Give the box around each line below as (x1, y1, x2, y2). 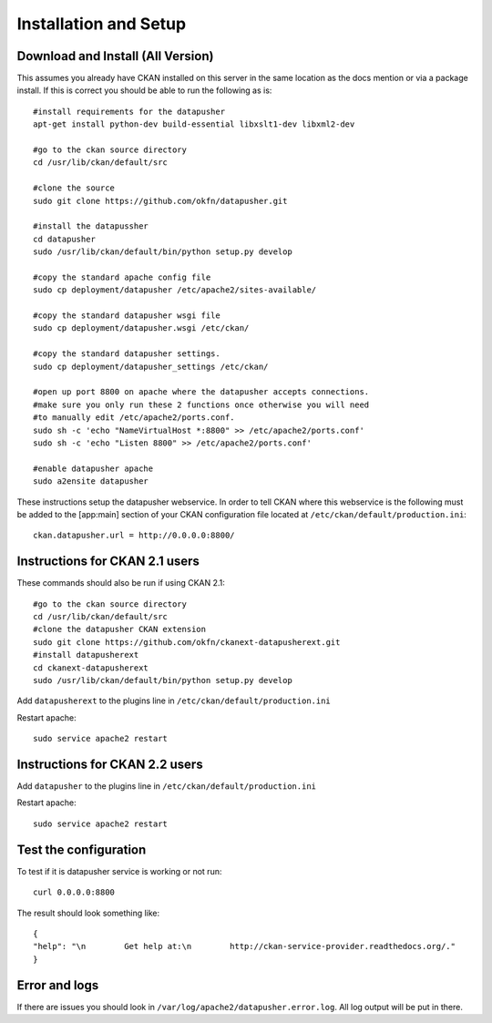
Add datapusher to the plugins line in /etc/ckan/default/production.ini (16, 781, 317, 792)
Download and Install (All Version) (16, 48, 214, 64)
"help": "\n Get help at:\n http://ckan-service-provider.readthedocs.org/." (33, 941, 456, 952)
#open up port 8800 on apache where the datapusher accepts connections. (33, 387, 370, 397)
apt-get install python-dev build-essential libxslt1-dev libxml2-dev (33, 119, 355, 129)
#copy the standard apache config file (33, 271, 211, 282)
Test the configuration (16, 842, 147, 857)
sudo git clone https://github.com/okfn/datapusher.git (33, 196, 288, 206)
